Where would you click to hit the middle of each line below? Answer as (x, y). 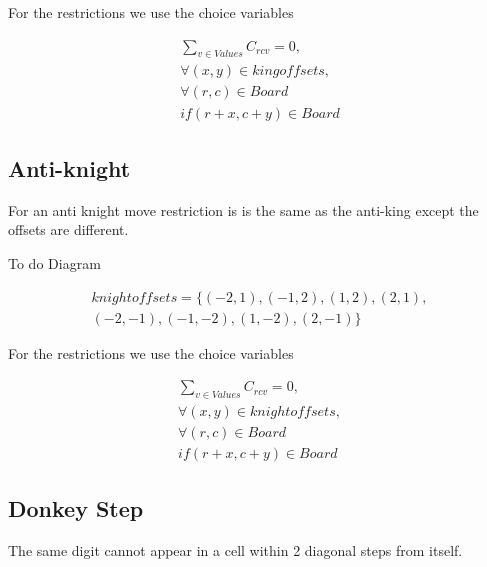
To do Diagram (54, 262)
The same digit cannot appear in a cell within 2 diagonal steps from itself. (235, 550)
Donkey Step (76, 508)
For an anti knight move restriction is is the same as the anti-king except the (243, 209)
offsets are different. (68, 229)
